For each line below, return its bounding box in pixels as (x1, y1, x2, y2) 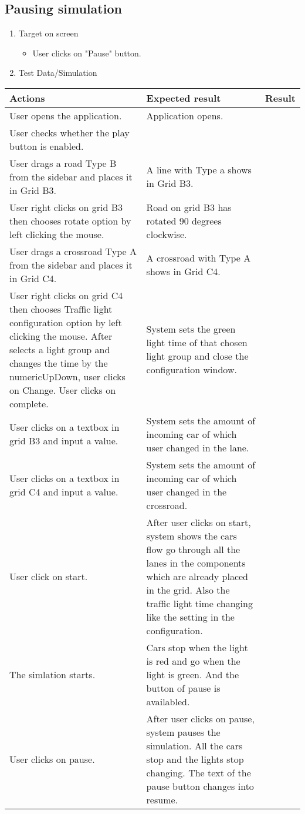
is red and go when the (146, 654, 240, 668)
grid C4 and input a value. (9, 484, 118, 498)
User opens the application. (9, 108, 122, 122)
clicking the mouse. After (9, 329, 113, 343)
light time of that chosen (146, 336, 248, 350)
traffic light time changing (146, 596, 253, 610)
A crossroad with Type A (146, 251, 251, 265)
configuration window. (146, 363, 237, 377)
